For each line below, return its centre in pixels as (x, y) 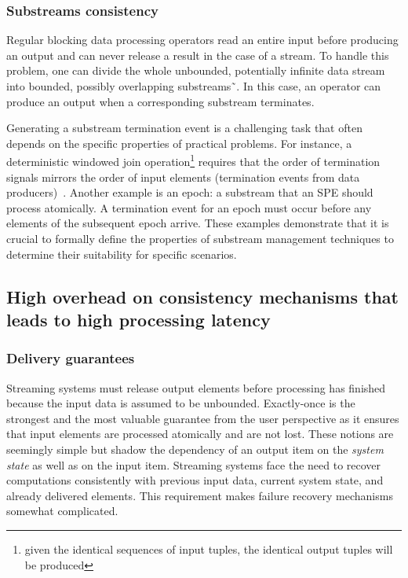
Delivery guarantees (71, 358)
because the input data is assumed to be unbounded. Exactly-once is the (181, 403)
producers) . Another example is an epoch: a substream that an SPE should (190, 192)
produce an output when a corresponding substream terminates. (160, 101)
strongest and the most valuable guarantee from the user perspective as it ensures (203, 418)
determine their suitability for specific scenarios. (122, 254)
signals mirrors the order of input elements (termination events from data (183, 177)
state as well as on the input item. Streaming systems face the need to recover (194, 464)
